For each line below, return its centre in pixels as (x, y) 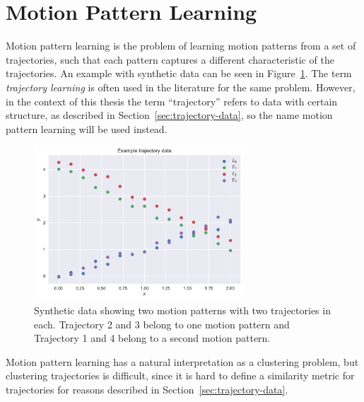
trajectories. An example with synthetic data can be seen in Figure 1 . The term (179, 73)
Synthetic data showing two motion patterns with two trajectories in (182, 310)
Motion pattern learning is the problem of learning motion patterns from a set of (181, 46)
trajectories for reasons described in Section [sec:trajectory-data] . (147, 390)
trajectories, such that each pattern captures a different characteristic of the (170, 59)
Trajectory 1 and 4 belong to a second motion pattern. (152, 338)
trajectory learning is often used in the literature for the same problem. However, (181, 87)
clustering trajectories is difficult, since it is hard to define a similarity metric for (180, 375)
